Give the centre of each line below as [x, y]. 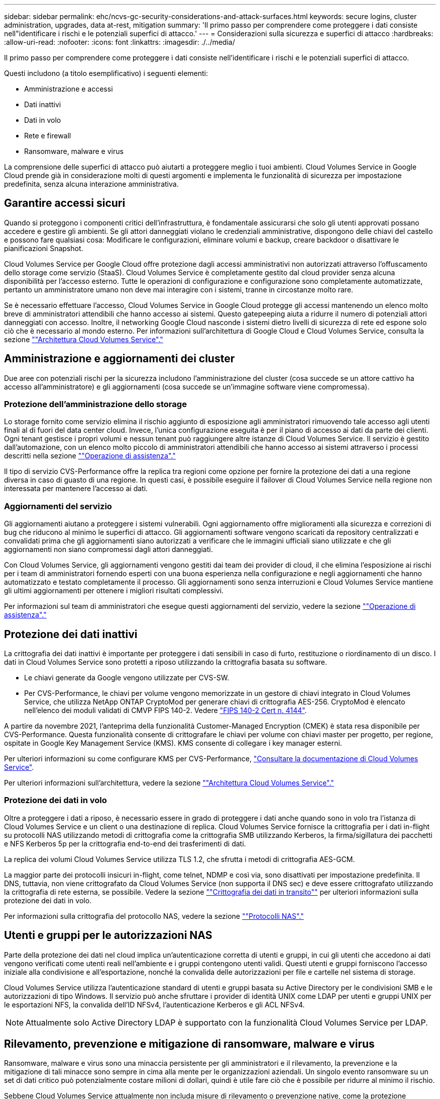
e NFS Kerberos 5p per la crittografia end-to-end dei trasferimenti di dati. [125, 843]
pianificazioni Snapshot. [44, 248]
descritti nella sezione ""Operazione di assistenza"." [90, 456]
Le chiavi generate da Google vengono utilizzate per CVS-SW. [127, 678]
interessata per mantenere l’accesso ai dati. [76, 489]
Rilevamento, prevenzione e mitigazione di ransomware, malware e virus [189, 1044]
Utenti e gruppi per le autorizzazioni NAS [108, 935]
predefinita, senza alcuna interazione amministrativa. [91, 184]
